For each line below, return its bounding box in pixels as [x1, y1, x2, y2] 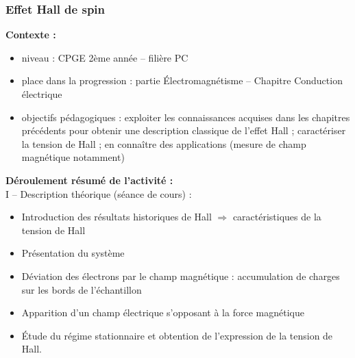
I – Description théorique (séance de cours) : [5, 186, 192, 201]
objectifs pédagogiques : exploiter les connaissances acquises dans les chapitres [21, 110, 350, 124]
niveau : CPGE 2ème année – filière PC [21, 50, 188, 64]
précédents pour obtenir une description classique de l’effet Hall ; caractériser [21, 123, 346, 138]
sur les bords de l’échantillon [21, 282, 142, 296]
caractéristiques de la [232, 209, 321, 224]
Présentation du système [21, 246, 125, 260]
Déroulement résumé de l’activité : [5, 172, 173, 187]
